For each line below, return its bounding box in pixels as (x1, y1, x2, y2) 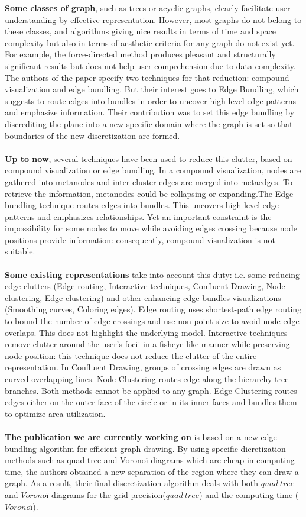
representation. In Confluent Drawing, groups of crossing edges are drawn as (5, 361, 281, 373)
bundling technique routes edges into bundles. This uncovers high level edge (5, 199, 279, 211)
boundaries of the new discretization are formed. (5, 129, 180, 141)
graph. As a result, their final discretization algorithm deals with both (5, 477, 259, 489)
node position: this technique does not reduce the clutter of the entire (5, 349, 257, 361)
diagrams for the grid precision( (51, 488, 166, 500)
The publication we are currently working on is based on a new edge (5, 430, 277, 442)
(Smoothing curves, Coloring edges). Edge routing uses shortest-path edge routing (5, 303, 302, 315)
